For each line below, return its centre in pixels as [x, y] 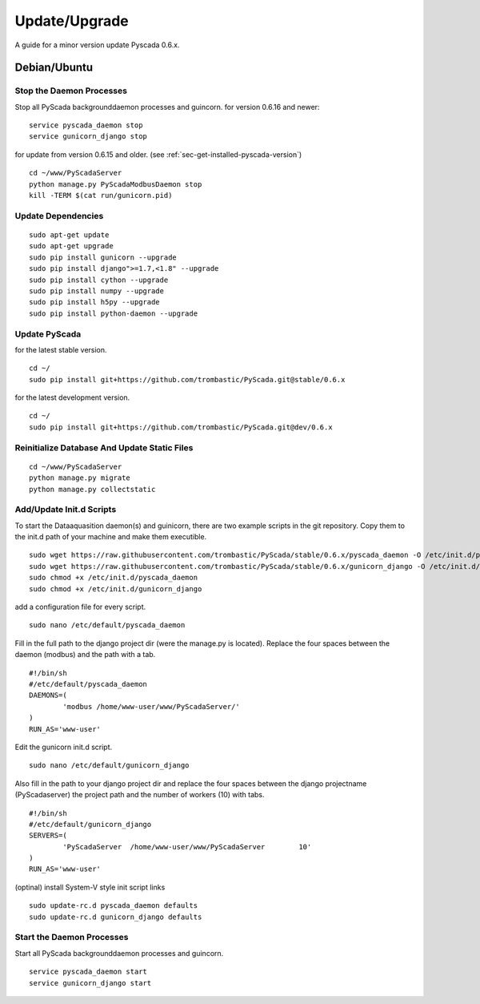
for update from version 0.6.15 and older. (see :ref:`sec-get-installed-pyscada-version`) [158, 154]
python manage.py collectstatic [92, 489]
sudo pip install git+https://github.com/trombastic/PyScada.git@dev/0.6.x [181, 427]
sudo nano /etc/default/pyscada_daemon [107, 625]
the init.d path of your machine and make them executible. [111, 537]
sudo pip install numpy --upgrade [96, 291]
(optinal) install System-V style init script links [90, 887]
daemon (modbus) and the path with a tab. [85, 655]
